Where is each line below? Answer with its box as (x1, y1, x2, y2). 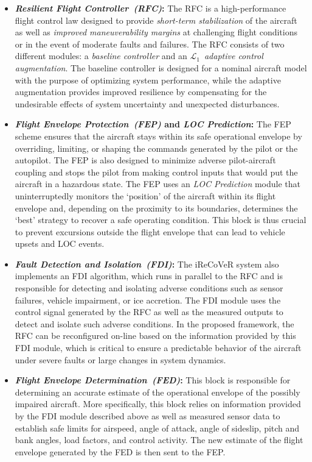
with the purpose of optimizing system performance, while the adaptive (15, 73, 281, 86)
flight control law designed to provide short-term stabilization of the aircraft (15, 13, 297, 26)
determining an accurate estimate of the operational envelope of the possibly (15, 385, 300, 398)
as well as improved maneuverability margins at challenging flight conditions (15, 26, 297, 38)
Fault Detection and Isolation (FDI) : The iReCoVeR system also (15, 257, 279, 270)
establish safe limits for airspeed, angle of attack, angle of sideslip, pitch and (15, 421, 300, 434)
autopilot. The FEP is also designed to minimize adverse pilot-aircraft (15, 154, 276, 166)
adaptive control (204, 49, 263, 62)
